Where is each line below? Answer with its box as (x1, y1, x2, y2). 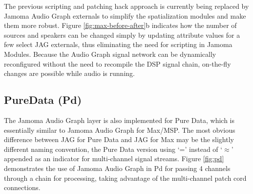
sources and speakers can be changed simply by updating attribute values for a (4, 29, 240, 40)
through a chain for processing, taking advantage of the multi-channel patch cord (4, 172, 247, 183)
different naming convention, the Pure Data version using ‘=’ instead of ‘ (4, 144, 223, 154)
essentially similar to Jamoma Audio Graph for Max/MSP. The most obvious (4, 124, 235, 135)
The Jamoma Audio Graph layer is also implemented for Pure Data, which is (4, 115, 234, 125)
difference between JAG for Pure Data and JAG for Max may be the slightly (4, 134, 234, 145)
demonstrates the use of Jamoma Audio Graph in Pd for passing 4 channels (4, 163, 231, 173)
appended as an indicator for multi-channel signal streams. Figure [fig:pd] (4, 153, 224, 164)
